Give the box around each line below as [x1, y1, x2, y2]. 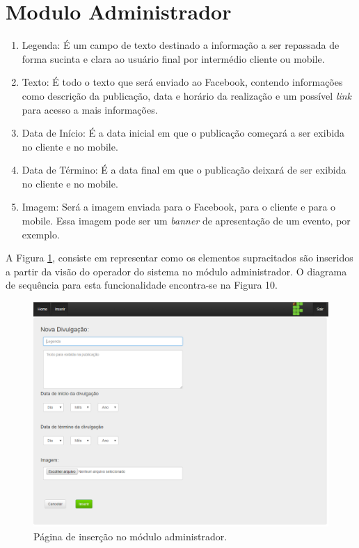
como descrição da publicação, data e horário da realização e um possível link [22, 88, 352, 102]
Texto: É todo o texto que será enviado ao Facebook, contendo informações [22, 75, 343, 89]
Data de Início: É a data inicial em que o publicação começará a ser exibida [22, 125, 345, 140]
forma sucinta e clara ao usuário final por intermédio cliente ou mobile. [22, 51, 325, 66]
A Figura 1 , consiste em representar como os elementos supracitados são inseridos [6, 250, 353, 265]
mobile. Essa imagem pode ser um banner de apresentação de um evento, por [22, 213, 351, 228]
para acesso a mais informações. [22, 102, 158, 116]
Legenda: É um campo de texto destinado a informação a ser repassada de [22, 38, 340, 52]
